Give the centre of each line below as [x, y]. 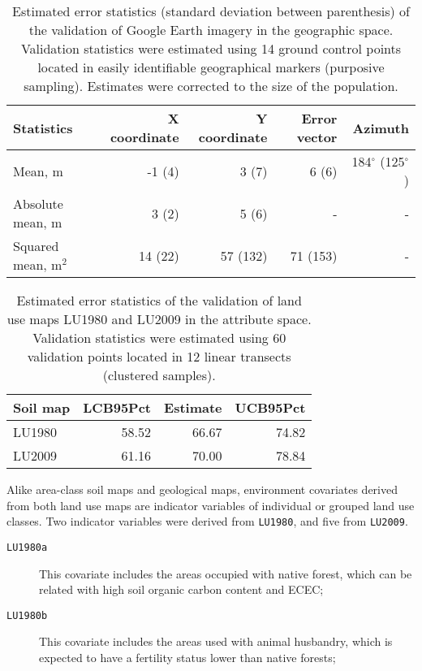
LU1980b [27, 615]
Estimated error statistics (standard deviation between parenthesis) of [211, 11]
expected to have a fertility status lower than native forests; [187, 657]
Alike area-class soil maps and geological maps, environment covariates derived [202, 489]
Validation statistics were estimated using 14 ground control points [211, 48]
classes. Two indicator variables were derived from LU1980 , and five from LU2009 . [207, 521]
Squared [36, 246]
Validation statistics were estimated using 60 [159, 338]
